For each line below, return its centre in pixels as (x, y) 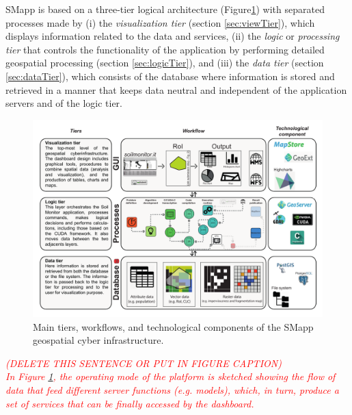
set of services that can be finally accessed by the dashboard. (130, 403)
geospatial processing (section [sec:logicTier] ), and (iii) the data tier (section (165, 63)
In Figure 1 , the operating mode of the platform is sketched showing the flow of (171, 376)
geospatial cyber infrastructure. (98, 340)
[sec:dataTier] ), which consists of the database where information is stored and (170, 76)
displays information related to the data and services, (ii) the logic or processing (173, 36)
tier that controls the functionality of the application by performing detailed (165, 49)
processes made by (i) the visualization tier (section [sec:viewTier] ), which (160, 22)
